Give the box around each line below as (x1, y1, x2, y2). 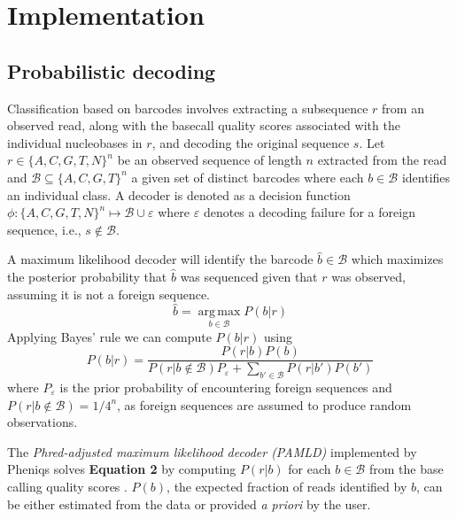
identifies (401, 167, 451, 186)
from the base (368, 460, 444, 478)
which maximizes (351, 250, 444, 268)
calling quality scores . (7, 476, 128, 495)
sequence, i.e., (7, 220, 81, 238)
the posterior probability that (7, 267, 167, 285)
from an (382, 98, 424, 117)
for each (288, 460, 331, 478)
